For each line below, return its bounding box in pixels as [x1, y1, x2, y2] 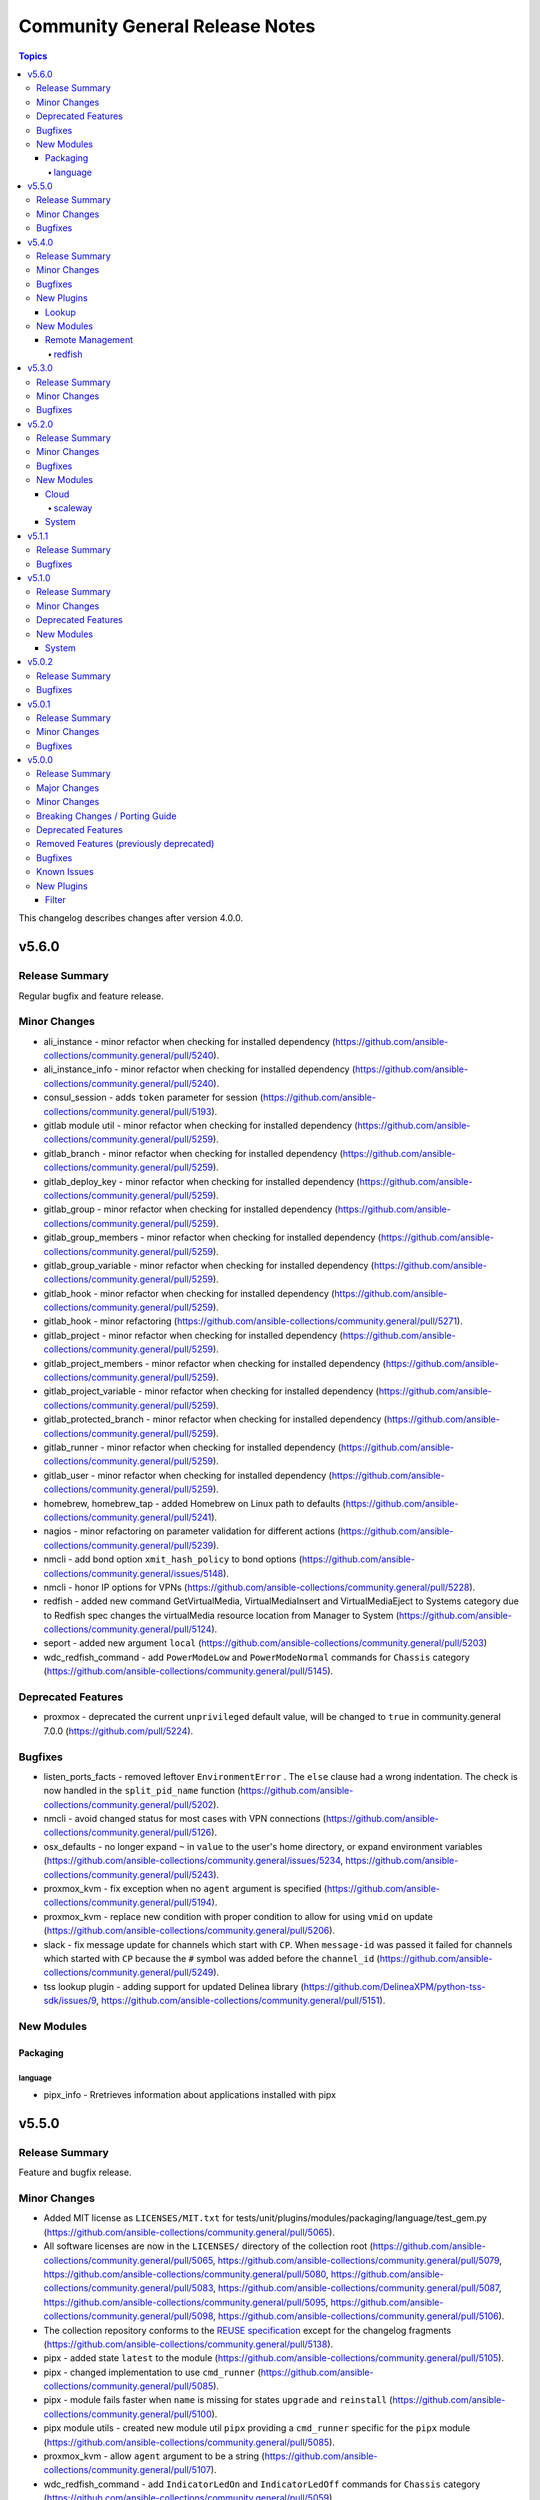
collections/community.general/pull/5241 [43, 1511, 212, 1523]
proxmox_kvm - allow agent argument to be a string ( [43, 2450, 265, 2462]
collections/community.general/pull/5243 [43, 1868, 214, 1880]
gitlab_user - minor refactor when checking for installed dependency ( [43, 1469, 332, 1481]
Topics [18, 50, 48, 62]
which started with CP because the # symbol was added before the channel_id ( [43, 1953, 380, 1964]
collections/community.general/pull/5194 [43, 1896, 212, 1909]
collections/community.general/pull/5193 [43, 1105, 212, 1117]
